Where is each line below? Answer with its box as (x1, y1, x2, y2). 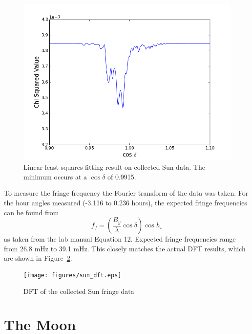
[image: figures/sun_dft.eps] (23, 271, 122, 279)
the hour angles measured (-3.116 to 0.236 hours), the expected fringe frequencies (4, 197, 247, 207)
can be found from (4, 207, 59, 217)
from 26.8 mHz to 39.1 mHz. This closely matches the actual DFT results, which (4, 243, 246, 253)
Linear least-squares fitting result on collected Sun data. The (23, 162, 206, 172)
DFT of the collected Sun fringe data (23, 286, 134, 296)
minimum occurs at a (23, 171, 87, 181)
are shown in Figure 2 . (4, 253, 72, 263)
